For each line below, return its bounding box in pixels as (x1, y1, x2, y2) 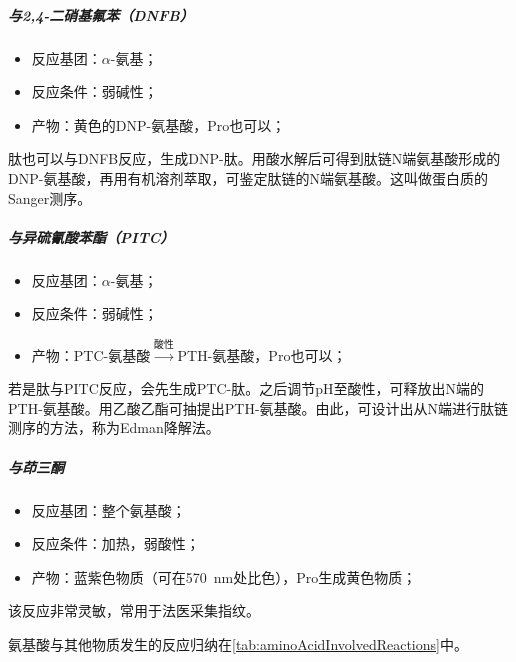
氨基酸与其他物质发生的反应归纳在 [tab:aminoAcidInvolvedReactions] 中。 (8, 633, 468, 654)
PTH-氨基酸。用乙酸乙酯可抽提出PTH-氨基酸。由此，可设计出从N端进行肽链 (8, 397, 509, 418)
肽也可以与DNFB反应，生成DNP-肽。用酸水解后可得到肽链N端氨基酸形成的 (8, 148, 501, 169)
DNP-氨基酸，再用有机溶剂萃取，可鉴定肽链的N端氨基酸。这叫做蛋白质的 (8, 167, 488, 188)
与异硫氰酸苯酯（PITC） (8, 226, 175, 247)
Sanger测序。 (8, 187, 92, 208)
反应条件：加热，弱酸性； (31, 533, 200, 554)
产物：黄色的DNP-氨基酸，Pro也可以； (31, 114, 286, 135)
